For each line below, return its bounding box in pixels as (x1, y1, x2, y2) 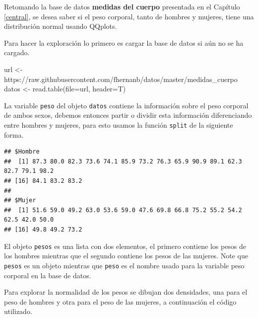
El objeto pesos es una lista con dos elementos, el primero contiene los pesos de (4, 240, 247, 251)
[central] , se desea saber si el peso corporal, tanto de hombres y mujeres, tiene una (4, 11, 254, 21)
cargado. (4, 47, 30, 58)
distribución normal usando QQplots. (4, 21, 117, 31)
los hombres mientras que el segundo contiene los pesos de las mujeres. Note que (4, 250, 248, 261)
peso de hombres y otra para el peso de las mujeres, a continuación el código (4, 296, 237, 307)
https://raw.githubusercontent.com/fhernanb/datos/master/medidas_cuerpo (4, 74, 238, 84)
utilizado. (4, 306, 32, 317)
